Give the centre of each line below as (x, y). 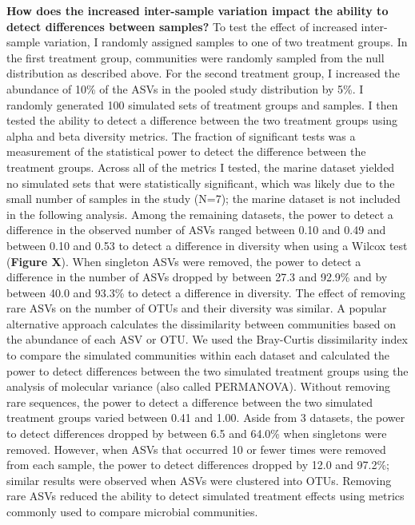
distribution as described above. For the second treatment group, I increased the (203, 73)
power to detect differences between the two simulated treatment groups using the (207, 370)
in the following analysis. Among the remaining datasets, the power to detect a (200, 214)
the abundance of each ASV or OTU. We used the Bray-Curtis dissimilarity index (207, 339)
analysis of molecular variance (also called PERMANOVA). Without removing (199, 386)
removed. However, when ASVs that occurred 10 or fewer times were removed (196, 449)
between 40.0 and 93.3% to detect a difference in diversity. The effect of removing (206, 292)
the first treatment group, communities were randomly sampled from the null (196, 57)
